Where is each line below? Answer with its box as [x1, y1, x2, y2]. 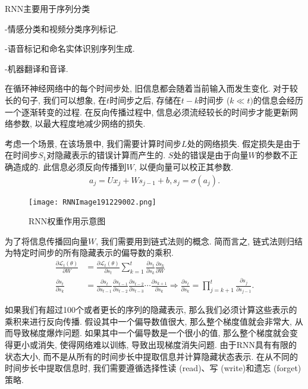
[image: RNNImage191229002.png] [29, 197, 156, 206]
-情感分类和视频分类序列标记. [5, 22, 118, 34]
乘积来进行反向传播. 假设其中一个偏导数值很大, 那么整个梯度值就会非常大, [5, 315, 292, 327]
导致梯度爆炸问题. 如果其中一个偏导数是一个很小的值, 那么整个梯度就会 [12, 327, 290, 339]
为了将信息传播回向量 [5, 234, 88, 247]
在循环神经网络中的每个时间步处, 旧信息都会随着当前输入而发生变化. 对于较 [5, 82, 298, 95]
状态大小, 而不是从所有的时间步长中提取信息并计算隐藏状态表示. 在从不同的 [5, 350, 298, 362]
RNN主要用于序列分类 [5, 2, 90, 14]
